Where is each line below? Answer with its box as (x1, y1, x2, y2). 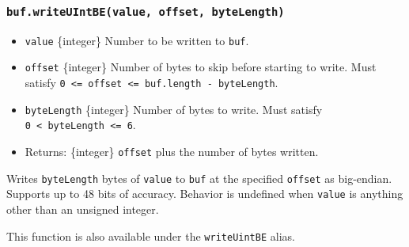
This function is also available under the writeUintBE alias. (6, 227, 295, 244)
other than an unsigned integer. (6, 201, 159, 218)
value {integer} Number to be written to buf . (25, 32, 249, 48)
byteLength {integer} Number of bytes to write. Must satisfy (25, 101, 323, 117)
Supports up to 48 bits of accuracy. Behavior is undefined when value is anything (6, 185, 403, 202)
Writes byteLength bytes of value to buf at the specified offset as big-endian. (6, 169, 392, 186)
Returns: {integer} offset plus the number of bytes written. (25, 143, 319, 160)
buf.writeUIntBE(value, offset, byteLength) (6, 5, 285, 18)
